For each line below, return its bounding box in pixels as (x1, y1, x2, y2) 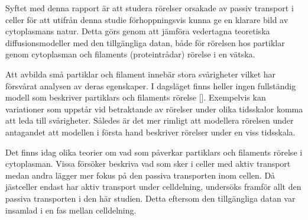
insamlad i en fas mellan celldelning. (5, 203, 137, 216)
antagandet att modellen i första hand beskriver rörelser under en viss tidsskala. (5, 125, 296, 138)
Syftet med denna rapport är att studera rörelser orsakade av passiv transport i (5, 2, 294, 14)
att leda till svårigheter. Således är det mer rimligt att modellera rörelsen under (5, 114, 294, 127)
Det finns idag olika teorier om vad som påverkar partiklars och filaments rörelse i (5, 145, 303, 158)
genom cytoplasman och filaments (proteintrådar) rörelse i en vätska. (5, 48, 255, 60)
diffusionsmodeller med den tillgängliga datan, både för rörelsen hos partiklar (5, 36, 285, 48)
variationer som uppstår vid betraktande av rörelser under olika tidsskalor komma (5, 102, 303, 115)
